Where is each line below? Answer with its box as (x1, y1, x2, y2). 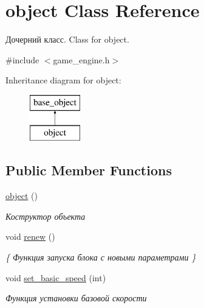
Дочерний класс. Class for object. (5, 33, 129, 46)
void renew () (5, 230, 55, 243)
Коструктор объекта (5, 209, 86, 222)
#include (5, 53, 39, 66)
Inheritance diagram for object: (5, 74, 121, 86)
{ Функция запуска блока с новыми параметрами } (5, 251, 196, 264)
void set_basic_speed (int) (5, 271, 106, 284)
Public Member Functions (5, 161, 172, 180)
